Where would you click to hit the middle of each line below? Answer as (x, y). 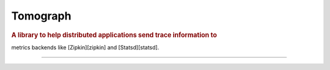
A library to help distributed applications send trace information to (114, 35)
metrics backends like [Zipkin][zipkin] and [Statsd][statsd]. (85, 47)
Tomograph (41, 16)
